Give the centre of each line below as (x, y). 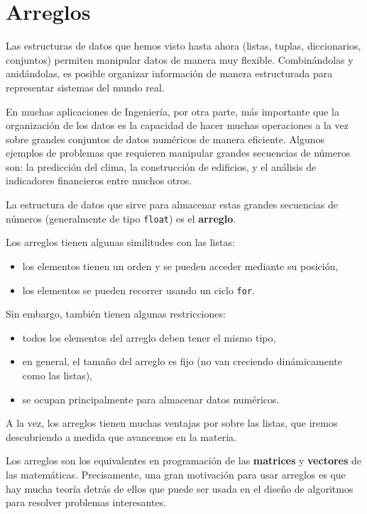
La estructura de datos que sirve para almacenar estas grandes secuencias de (172, 205)
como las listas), (57, 375)
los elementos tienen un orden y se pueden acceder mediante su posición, (180, 266)
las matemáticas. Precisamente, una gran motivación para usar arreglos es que (176, 474)
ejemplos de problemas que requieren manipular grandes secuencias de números (178, 153)
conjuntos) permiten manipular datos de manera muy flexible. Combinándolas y (180, 59)
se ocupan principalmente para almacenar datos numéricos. (151, 399)
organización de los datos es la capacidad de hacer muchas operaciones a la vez (177, 125)
